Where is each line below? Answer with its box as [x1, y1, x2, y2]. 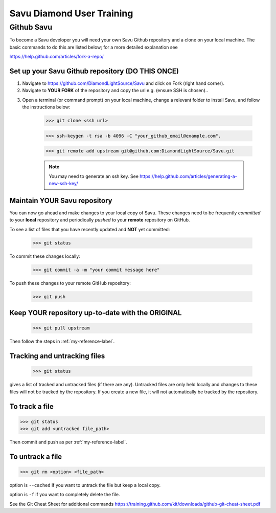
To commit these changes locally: [9, 253, 80, 259]
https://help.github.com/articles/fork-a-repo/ [9, 54, 104, 60]
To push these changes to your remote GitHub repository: [9, 280, 131, 286]
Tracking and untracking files [9, 352, 105, 361]
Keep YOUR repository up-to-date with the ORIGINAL [9, 308, 182, 317]
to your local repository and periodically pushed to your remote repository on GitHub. [9, 217, 190, 223]
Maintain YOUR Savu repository [9, 196, 112, 205]
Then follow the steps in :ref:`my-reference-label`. [9, 338, 115, 345]
